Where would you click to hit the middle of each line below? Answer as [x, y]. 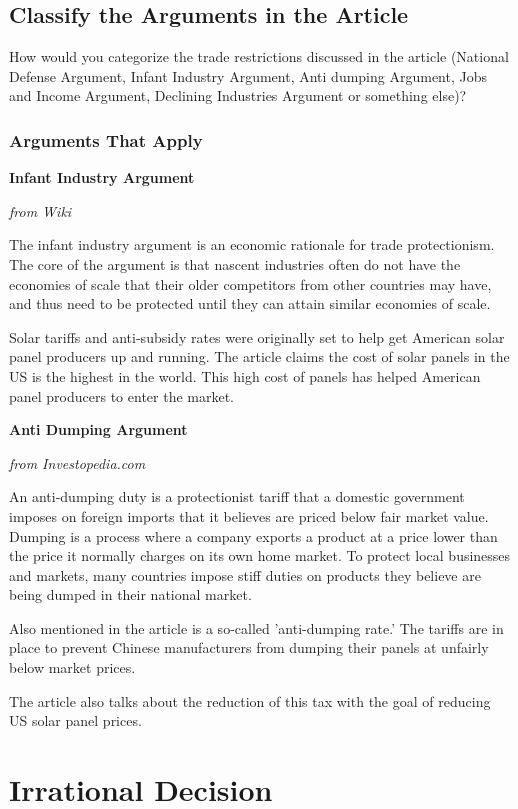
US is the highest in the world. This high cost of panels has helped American [245, 375]
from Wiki [40, 210]
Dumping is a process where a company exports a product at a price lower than [253, 535]
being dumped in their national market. [130, 594]
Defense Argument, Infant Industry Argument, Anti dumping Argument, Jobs [248, 75]
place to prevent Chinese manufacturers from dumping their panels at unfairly [249, 647]
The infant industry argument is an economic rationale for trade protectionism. [252, 244]
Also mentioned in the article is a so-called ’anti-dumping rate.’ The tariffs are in [256, 627]
